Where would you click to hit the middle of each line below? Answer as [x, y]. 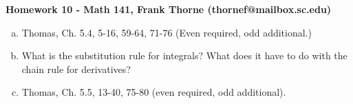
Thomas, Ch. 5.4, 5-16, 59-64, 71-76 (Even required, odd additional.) [167, 32]
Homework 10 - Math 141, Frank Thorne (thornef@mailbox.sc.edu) [169, 9]
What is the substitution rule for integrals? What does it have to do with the [184, 55]
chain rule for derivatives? [76, 69]
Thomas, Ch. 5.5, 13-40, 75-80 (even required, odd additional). [154, 92]
